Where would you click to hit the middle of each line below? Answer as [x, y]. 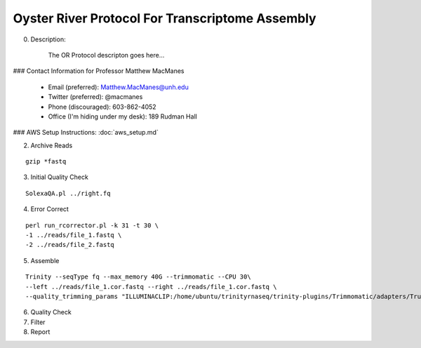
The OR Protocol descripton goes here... [106, 55]
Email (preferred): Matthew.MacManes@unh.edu [118, 87]
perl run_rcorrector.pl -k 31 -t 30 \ [92, 225]
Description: [48, 39]
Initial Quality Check [60, 177]
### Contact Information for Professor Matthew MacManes [99, 71]
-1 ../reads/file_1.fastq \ [74, 235]
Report [40, 332]
